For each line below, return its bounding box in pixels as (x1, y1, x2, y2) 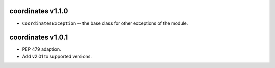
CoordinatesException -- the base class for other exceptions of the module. (22, 20, 188, 26)
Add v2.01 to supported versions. (22, 53, 92, 59)
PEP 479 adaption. (22, 46, 61, 52)
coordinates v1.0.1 (9, 33, 68, 42)
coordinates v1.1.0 (9, 7, 68, 15)
